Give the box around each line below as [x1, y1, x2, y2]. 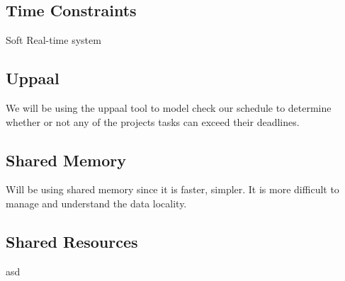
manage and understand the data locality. [6, 195, 187, 210]
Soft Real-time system [6, 33, 101, 47]
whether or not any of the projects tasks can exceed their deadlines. [6, 114, 300, 129]
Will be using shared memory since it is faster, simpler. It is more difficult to [6, 182, 339, 197]
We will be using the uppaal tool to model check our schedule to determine [6, 101, 332, 115]
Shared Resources [6, 230, 138, 252]
